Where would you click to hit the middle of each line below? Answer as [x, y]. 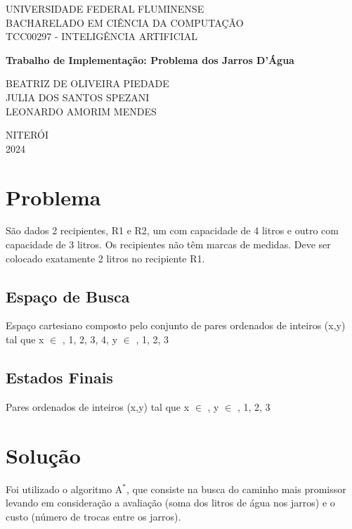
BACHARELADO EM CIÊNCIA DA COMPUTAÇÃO [125, 22]
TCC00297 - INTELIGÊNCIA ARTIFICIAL [102, 36]
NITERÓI [27, 135]
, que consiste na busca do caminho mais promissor [236, 489]
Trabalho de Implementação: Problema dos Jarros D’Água [150, 59]
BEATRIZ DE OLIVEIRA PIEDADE [87, 83]
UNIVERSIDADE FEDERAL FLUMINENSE [105, 8]
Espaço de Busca [68, 296]
